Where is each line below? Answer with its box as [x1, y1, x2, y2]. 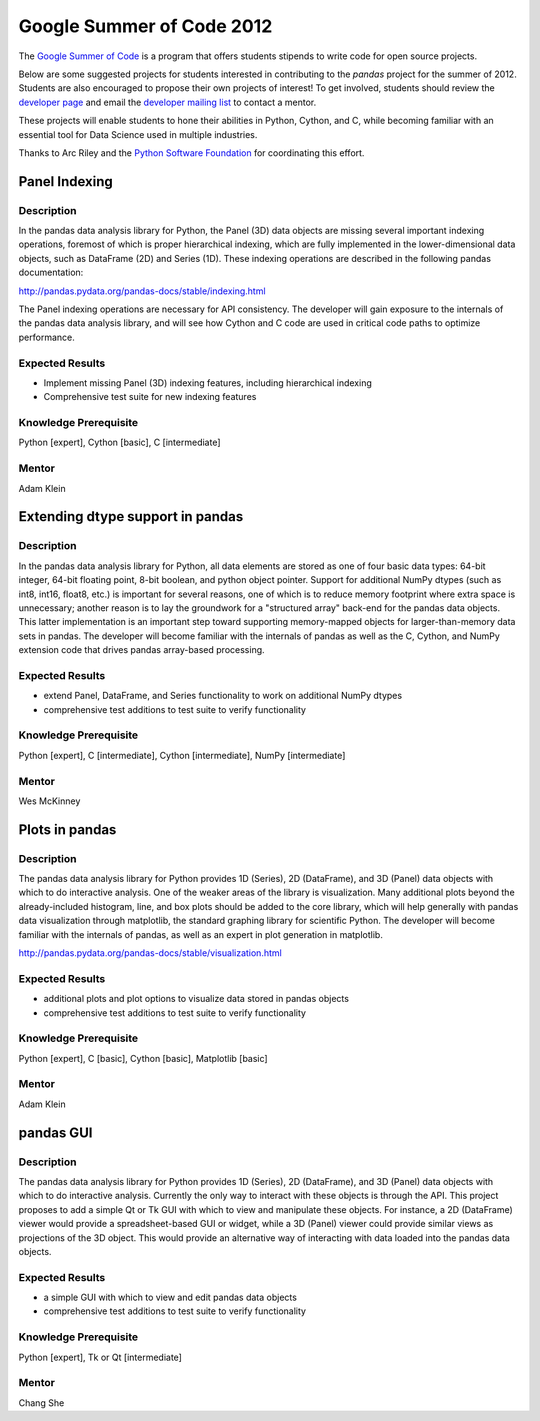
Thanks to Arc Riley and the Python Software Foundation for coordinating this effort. [18, 146, 365, 159]
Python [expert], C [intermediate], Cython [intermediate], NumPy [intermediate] [18, 749, 346, 761]
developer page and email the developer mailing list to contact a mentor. [18, 96, 317, 108]
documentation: [18, 266, 84, 279]
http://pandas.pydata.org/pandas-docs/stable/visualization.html [18, 947, 282, 959]
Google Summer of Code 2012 [18, 15, 273, 37]
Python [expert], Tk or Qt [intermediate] [18, 1351, 182, 1363]
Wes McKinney [18, 795, 81, 807]
